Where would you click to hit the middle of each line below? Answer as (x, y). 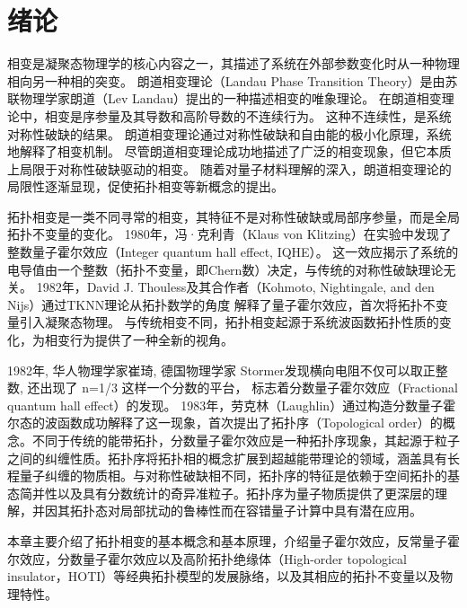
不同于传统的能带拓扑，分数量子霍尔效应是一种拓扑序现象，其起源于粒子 (246, 440)
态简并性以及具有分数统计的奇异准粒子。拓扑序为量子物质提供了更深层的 (221, 493)
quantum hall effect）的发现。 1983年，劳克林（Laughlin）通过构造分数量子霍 (232, 405)
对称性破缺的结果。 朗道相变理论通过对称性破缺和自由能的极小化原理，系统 (229, 133)
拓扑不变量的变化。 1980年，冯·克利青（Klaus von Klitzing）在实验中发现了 (229, 234)
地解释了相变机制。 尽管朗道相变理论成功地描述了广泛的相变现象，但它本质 (229, 151)
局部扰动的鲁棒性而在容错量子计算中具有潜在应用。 (271, 511)
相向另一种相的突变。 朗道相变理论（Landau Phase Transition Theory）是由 (226, 80)
